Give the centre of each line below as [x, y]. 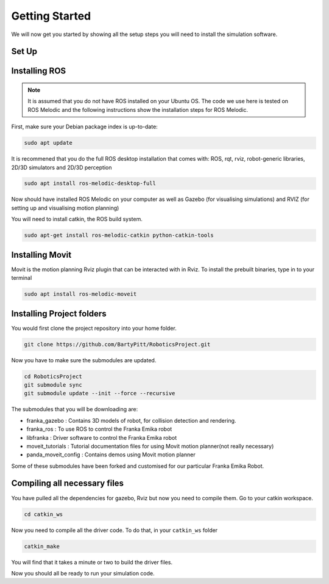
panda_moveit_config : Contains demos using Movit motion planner [111, 454]
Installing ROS [39, 71]
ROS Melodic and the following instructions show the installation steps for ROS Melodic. [138, 109]
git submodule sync [53, 385]
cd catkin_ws [44, 514]
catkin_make [42, 546]
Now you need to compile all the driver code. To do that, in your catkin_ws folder [115, 530]
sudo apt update [48, 143]
